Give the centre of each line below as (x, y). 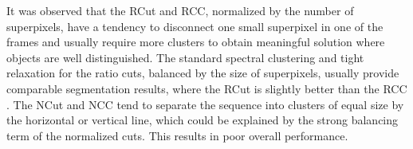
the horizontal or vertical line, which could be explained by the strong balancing (203, 120)
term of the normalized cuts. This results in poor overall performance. (177, 135)
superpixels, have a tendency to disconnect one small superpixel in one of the (195, 26)
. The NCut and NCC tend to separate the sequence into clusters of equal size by (205, 104)
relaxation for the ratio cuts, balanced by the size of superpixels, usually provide (203, 73)
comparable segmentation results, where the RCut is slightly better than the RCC (207, 88)
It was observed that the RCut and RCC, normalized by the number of (180, 10)
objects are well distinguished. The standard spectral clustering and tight (185, 57)
